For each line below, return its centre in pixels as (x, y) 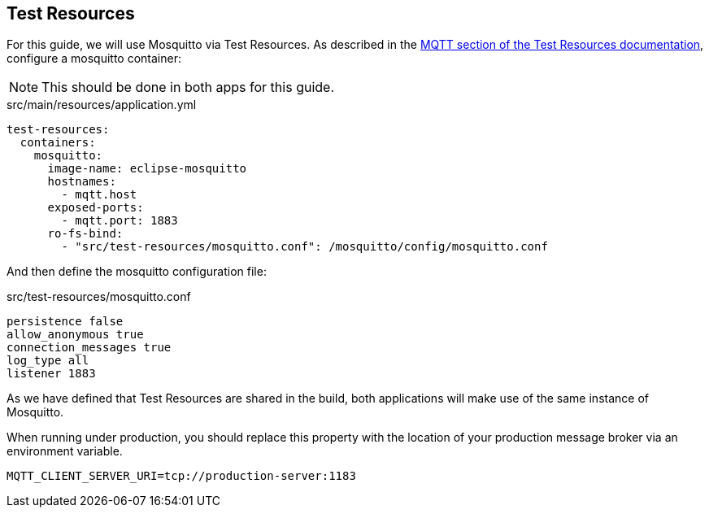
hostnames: (82, 182)
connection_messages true (89, 348)
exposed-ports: (96, 208)
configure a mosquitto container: (94, 59)
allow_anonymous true (75, 335)
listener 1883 (51, 374)
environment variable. (65, 451)
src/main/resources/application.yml (102, 105)
